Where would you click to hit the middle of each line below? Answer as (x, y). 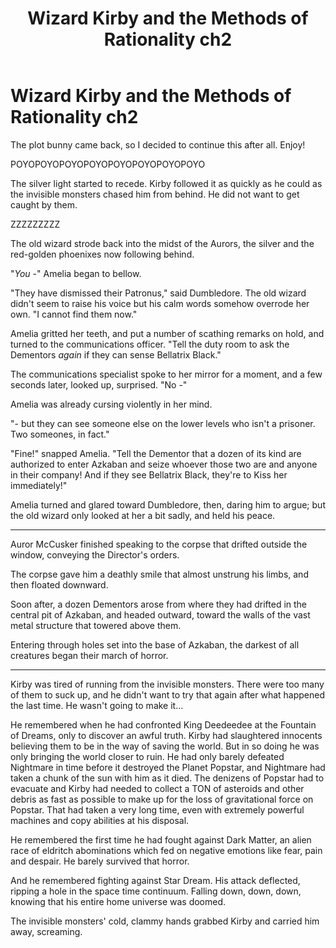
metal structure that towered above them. (96, 625)
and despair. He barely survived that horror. (100, 861)
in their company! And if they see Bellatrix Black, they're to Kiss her (149, 474)
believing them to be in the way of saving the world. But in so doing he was (165, 746)
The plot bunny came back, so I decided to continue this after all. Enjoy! (158, 144)
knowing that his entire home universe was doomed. (118, 901)
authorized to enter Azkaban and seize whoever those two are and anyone (164, 464)
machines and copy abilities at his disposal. (100, 820)
